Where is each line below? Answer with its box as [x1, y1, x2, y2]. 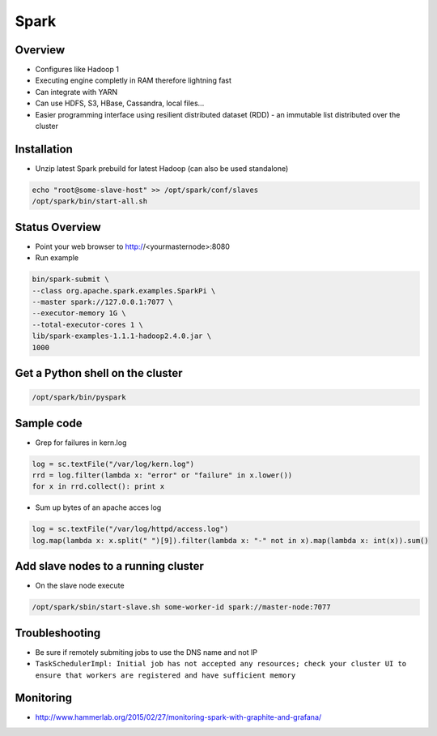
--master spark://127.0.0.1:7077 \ [32, 297, 173, 306]
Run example [35, 253, 79, 263]
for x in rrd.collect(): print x [32, 482, 165, 491]
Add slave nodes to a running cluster [15, 559, 204, 573]
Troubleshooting [15, 626, 101, 640]
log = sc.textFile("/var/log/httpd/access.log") [32, 524, 229, 534]
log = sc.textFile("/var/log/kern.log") [32, 459, 194, 469]
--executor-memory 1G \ [32, 309, 127, 318]
